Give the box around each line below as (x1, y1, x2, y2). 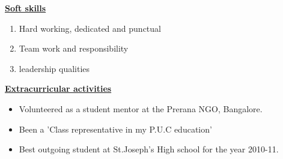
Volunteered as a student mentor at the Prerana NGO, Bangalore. (19, 102, 263, 115)
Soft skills (5, 2, 46, 14)
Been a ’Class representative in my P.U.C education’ (19, 122, 212, 135)
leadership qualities (19, 62, 90, 74)
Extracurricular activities (5, 82, 112, 95)
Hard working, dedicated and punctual (19, 22, 161, 34)
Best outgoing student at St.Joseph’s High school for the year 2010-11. (19, 143, 279, 155)
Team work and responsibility (19, 42, 129, 55)
